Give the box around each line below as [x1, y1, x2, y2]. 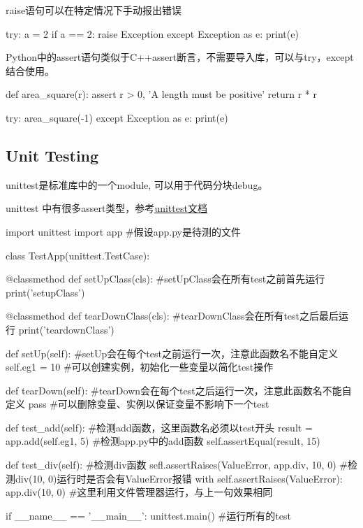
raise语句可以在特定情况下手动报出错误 [6, 3, 182, 17]
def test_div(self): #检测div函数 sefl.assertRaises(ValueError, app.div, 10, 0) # [6, 457, 348, 472]
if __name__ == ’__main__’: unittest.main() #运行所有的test [6, 508, 291, 522]
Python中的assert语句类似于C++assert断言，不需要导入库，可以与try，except [6, 50, 354, 64]
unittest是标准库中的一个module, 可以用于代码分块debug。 [6, 177, 268, 192]
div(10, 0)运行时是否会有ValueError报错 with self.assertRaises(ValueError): [15, 471, 343, 485]
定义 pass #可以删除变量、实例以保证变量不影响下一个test [6, 397, 269, 411]
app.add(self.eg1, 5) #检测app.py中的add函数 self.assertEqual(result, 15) [6, 434, 320, 448]
